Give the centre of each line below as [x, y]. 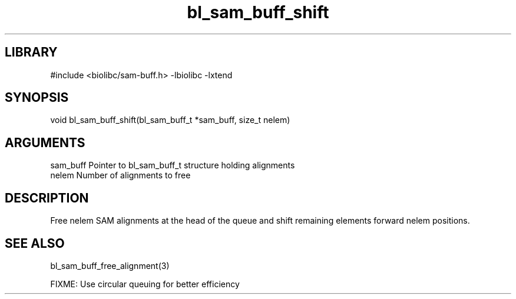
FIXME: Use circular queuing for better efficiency [145, 284]
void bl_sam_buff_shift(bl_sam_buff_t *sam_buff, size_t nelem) [170, 120]
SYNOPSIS [37, 98]
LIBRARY [31, 52]
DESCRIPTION [47, 198]
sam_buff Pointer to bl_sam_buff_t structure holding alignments [173, 165]
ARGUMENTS [45, 142]
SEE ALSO [35, 243]
